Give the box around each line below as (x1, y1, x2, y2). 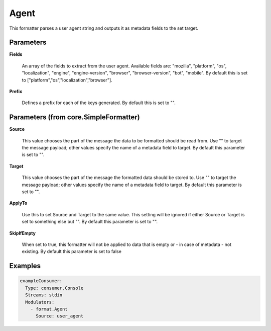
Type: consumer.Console (25, 285, 84, 291)
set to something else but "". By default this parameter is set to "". (22, 219, 158, 225)
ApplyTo (9, 200, 28, 206)
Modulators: (25, 299, 55, 305)
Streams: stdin (25, 292, 63, 298)
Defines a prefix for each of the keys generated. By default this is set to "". (22, 100, 176, 106)
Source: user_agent (36, 313, 84, 319)
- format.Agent (30, 306, 68, 312)
